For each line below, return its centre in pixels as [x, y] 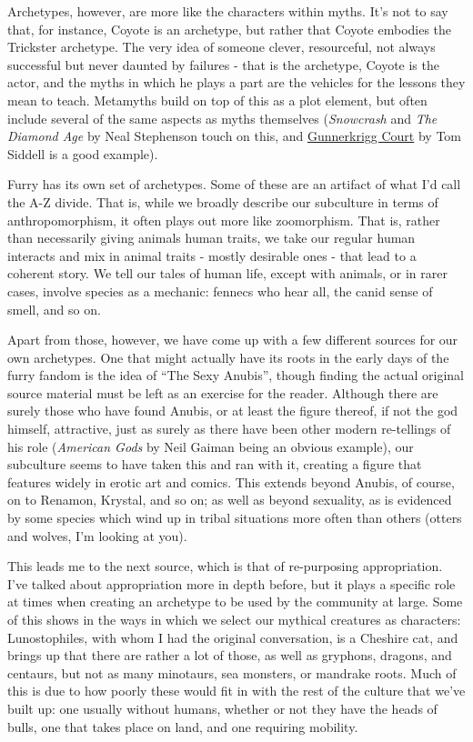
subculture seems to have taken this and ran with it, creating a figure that [215, 464]
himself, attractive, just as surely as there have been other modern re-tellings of [229, 429]
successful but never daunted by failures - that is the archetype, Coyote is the [223, 64]
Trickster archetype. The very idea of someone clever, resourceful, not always [221, 47]
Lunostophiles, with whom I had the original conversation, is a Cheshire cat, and [233, 637]
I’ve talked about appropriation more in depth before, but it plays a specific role [231, 583]
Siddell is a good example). [83, 153]
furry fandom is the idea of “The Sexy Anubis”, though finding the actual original [236, 375]
